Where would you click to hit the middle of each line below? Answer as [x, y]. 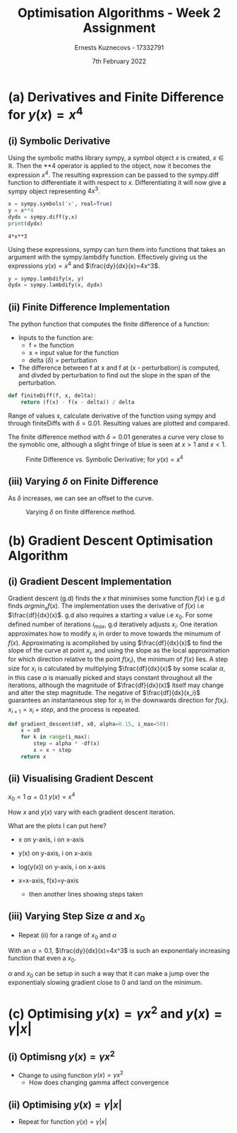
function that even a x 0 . [42, 959]
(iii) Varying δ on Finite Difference [83, 481]
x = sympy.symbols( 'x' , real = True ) [60, 204]
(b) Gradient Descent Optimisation [111, 540]
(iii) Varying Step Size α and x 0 [77, 917]
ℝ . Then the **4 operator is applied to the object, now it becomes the [109, 166]
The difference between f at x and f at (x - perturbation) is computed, [119, 368]
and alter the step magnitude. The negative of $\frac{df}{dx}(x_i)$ [104, 692]
